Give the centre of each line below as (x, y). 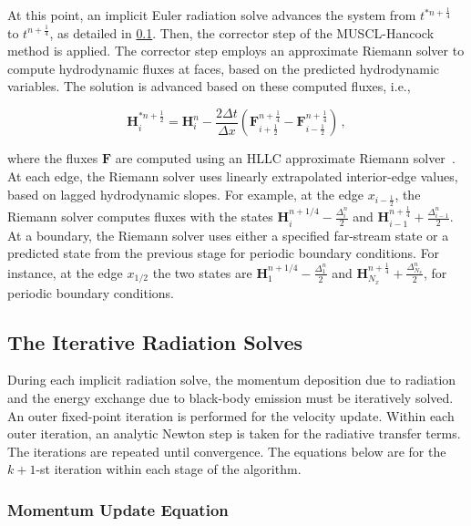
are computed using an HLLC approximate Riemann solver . (285, 158)
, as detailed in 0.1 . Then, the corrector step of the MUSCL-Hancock (242, 32)
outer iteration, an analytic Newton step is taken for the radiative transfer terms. (234, 433)
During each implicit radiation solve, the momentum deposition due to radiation (232, 380)
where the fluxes (53, 158)
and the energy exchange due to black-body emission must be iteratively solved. (230, 397)
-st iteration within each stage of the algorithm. (169, 469)
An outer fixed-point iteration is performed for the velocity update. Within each (231, 415)
